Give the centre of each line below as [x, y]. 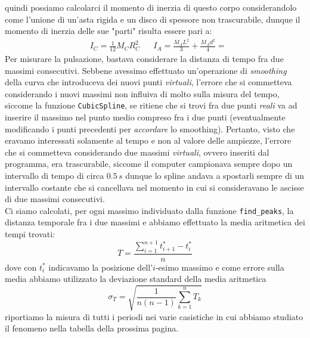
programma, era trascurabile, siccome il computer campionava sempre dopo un [149, 164]
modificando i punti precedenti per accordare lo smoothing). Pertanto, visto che [150, 128]
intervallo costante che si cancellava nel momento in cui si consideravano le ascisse [154, 187]
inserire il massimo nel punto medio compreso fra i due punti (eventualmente [145, 117]
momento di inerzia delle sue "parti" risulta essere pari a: [108, 31]
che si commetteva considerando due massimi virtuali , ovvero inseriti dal [137, 152]
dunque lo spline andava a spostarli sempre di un [215, 175]
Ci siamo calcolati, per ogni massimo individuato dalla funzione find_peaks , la [149, 210]
